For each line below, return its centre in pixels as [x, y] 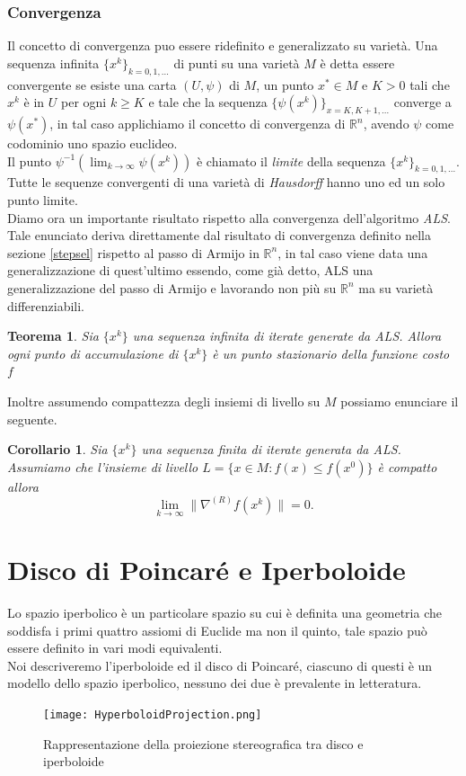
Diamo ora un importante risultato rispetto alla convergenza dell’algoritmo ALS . [229, 217]
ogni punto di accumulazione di [93, 353]
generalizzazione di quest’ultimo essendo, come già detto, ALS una [190, 270]
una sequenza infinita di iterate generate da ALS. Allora [287, 336]
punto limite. [43, 199]
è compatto [407, 466]
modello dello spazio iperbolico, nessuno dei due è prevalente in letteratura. [215, 683]
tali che [430, 84]
